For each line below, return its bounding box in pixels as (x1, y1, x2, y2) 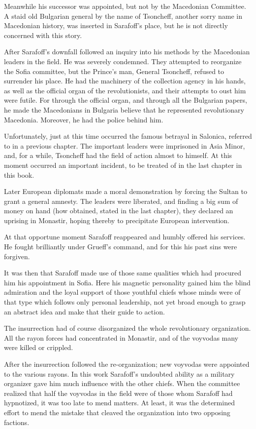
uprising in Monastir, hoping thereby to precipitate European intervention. (4, 215, 230, 225)
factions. (4, 417, 30, 427)
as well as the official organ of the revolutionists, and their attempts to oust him (4, 85, 246, 95)
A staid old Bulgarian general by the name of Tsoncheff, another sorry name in (4, 10, 243, 21)
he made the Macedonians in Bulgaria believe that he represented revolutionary (4, 104, 244, 115)
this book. (4, 169, 34, 180)
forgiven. (4, 251, 30, 261)
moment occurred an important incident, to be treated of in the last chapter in (4, 159, 242, 170)
